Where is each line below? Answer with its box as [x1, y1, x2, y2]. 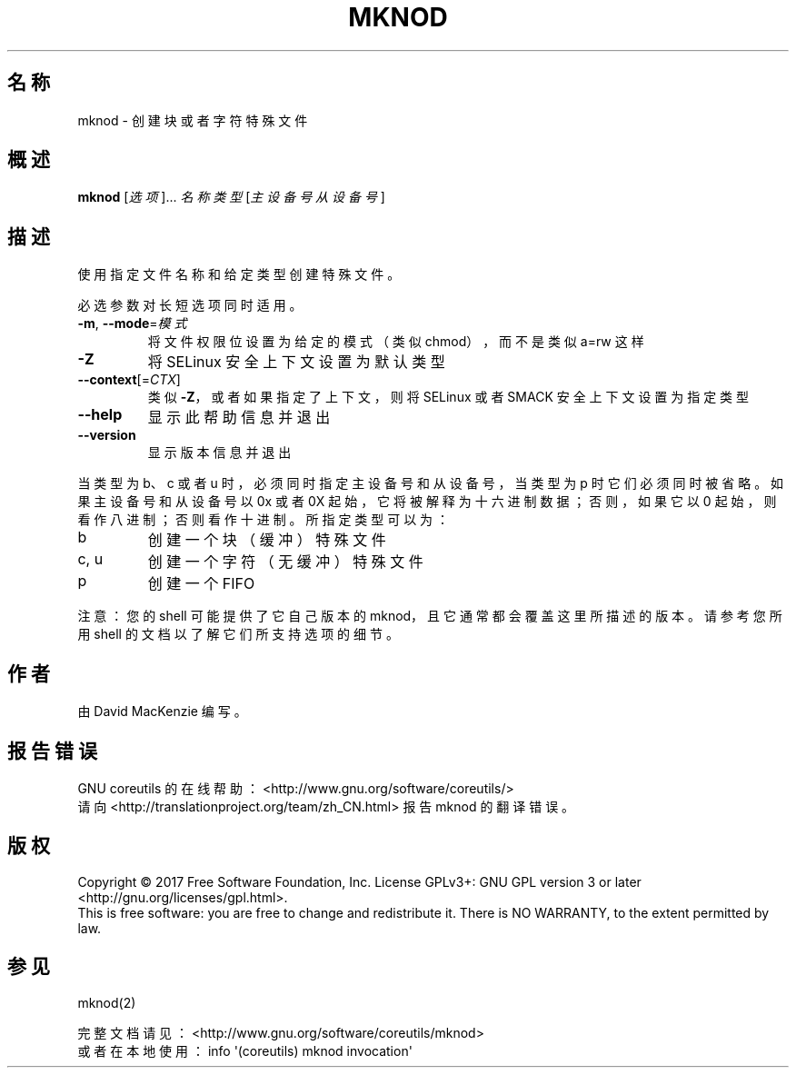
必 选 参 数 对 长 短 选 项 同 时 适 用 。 [77, 297, 303, 314]
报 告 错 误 [7, 739, 97, 762]
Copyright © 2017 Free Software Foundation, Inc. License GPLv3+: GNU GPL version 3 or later [77, 873, 642, 890]
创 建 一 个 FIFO [147, 574, 255, 593]
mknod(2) [77, 994, 136, 1010]
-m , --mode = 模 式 [77, 315, 187, 332]
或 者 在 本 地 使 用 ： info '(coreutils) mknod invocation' [77, 1042, 413, 1059]
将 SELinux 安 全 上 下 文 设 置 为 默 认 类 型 [147, 353, 445, 372]
